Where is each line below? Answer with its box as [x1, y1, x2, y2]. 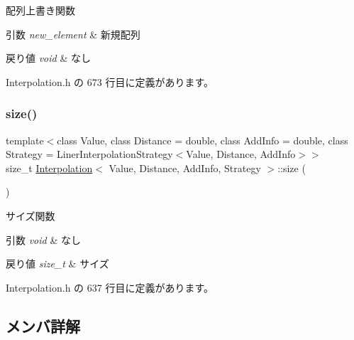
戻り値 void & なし [6, 51, 91, 65]
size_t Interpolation [6, 160, 93, 175]
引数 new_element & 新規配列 [6, 26, 140, 41]
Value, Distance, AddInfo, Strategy [109, 160, 261, 175]
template [6, 132, 44, 147]
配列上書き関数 [6, 3, 75, 17]
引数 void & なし [6, 232, 81, 247]
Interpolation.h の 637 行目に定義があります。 [6, 280, 214, 294]
